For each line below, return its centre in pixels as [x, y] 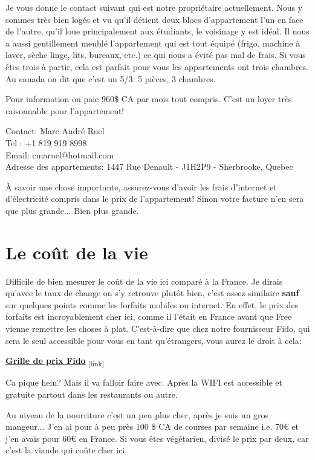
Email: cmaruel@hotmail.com [60, 154]
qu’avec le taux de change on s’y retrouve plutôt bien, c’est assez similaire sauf [152, 293]
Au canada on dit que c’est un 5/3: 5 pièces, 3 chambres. [111, 78]
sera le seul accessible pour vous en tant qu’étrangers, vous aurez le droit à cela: [154, 340]
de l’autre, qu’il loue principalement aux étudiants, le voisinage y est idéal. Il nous [157, 31]
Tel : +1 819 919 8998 [46, 142]
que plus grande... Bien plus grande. [72, 210]
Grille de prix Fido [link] [55, 361]
